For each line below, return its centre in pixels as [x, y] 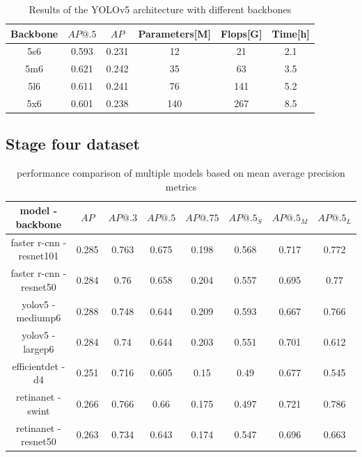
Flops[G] [241, 33]
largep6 [39, 348]
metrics [181, 186]
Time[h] [291, 33]
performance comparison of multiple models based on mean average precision [181, 173]
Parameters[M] [174, 33]
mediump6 [39, 318]
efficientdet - [39, 366]
